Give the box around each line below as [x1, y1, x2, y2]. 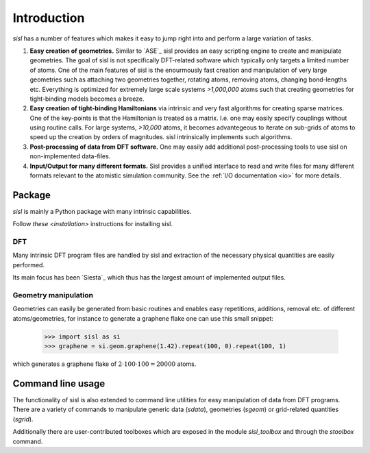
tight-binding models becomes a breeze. [29, 95, 145, 103]
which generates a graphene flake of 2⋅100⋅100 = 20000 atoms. [12, 360, 197, 368]
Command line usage [12, 378, 106, 389]
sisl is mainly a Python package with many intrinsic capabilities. [12, 207, 192, 215]
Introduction [12, 10, 85, 25]
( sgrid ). [12, 415, 34, 423]
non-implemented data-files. [29, 152, 111, 160]
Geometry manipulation [12, 291, 94, 299]
